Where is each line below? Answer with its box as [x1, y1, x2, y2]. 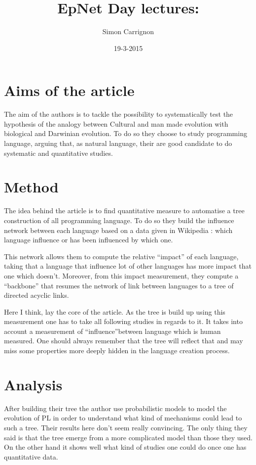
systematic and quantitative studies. [4, 147, 113, 158]
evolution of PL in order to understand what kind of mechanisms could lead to [4, 413, 242, 423]
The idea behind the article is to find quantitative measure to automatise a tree [4, 205, 245, 216]
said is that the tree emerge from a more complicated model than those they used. [4, 432, 253, 442]
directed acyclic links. [4, 290, 69, 300]
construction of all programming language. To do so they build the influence [4, 215, 234, 225]
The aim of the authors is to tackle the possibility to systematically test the [4, 109, 233, 119]
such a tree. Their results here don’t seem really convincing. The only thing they [4, 422, 248, 432]
